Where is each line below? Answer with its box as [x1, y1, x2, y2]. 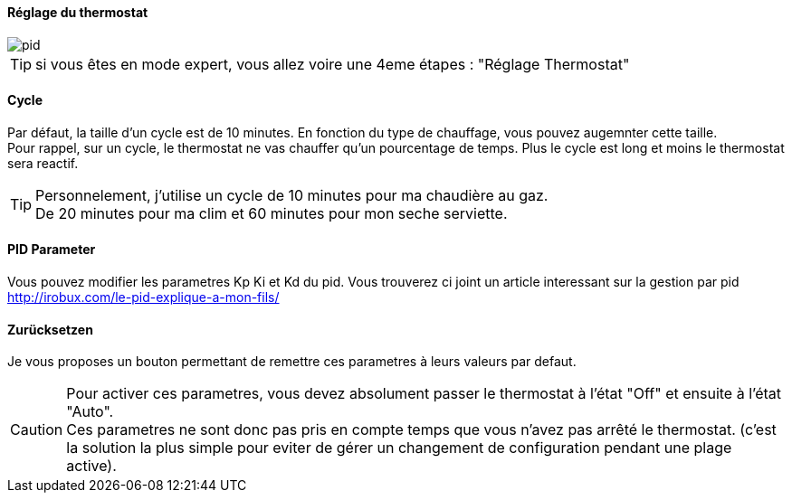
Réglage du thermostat [7, 5, 148, 20]
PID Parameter [7, 241, 96, 258]
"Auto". [66, 402, 114, 421]
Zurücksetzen [7, 321, 93, 337]
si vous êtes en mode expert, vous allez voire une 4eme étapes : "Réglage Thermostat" [35, 54, 630, 73]
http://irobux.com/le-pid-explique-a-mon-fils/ [7, 289, 280, 306]
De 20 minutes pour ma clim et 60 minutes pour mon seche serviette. [35, 203, 508, 222]
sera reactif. [7, 155, 79, 171]
